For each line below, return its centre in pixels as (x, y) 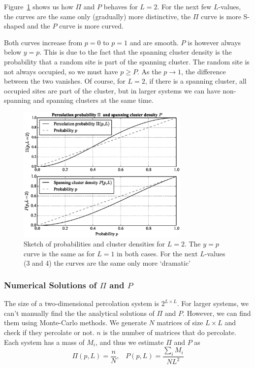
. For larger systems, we (213, 303)
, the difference (204, 71)
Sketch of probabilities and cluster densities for (95, 244)
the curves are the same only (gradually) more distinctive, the (97, 16)
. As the (149, 71)
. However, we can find (217, 313)
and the (39, 26)
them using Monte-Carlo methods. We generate (75, 322)
